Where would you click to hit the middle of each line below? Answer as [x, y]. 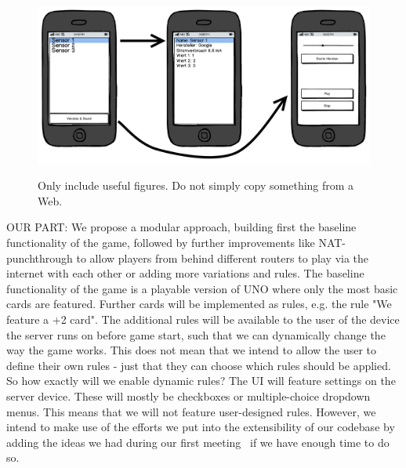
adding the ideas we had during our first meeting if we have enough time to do [198, 442]
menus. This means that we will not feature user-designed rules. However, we [191, 411]
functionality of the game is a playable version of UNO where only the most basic [202, 288]
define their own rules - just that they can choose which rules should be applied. [199, 365]
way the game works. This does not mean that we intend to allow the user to [192, 350]
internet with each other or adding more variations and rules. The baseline [185, 273]
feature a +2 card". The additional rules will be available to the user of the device [203, 319]
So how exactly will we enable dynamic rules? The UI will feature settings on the [201, 381]
